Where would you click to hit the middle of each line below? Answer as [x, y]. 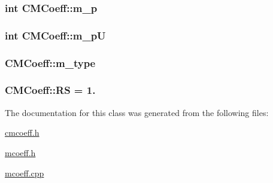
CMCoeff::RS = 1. [50, 90]
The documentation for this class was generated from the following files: [137, 112]
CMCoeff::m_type [50, 62]
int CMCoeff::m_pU [55, 35]
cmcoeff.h [22, 132]
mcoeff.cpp [25, 173]
